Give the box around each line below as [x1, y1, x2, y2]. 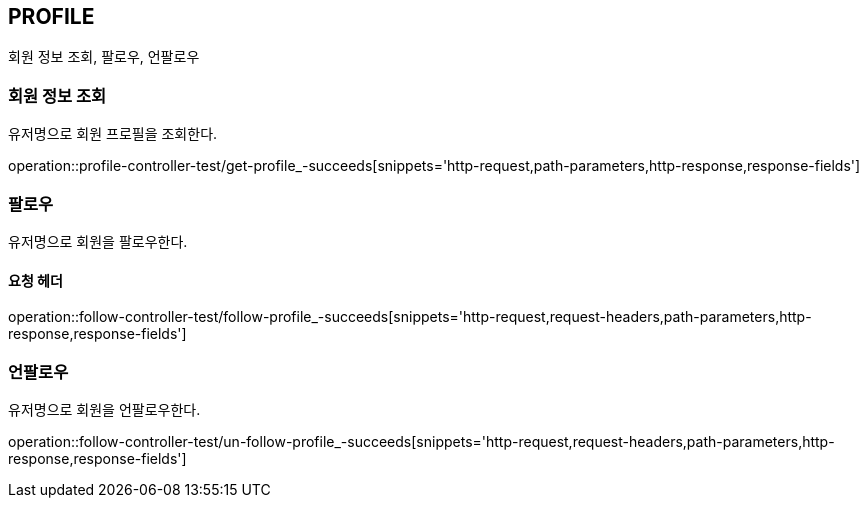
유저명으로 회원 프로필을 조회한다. [8, 125, 218, 143]
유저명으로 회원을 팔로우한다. [8, 232, 188, 250]
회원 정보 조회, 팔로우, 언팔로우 [8, 48, 200, 66]
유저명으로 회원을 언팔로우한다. [8, 400, 201, 418]
